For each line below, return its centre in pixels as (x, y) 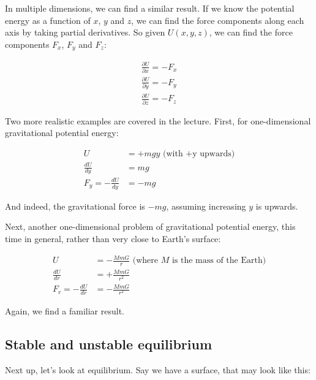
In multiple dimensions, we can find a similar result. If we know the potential (150, 8)
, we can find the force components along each (218, 20)
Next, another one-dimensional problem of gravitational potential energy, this (150, 226)
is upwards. (277, 206)
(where (145, 261)
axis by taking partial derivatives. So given (85, 32)
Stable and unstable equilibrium (109, 344)
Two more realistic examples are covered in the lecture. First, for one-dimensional (158, 120)
